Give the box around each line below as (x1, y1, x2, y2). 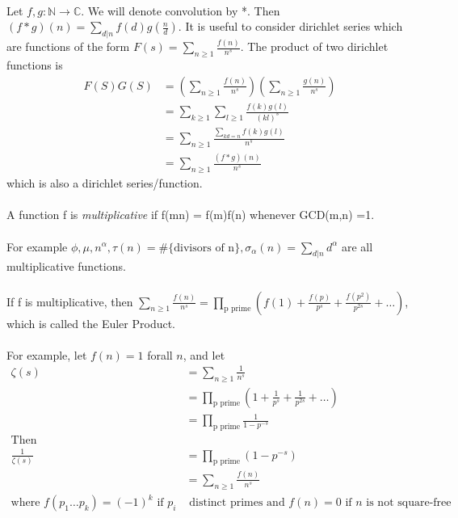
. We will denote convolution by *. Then (81, 2, 280, 19)
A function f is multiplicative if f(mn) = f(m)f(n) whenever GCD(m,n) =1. (6, 206, 375, 223)
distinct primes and (189, 497, 285, 509)
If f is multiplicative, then (6, 293, 133, 310)
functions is (6, 57, 63, 74)
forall (147, 346, 173, 363)
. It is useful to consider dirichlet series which (178, 18, 403, 35)
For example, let (6, 346, 87, 363)
